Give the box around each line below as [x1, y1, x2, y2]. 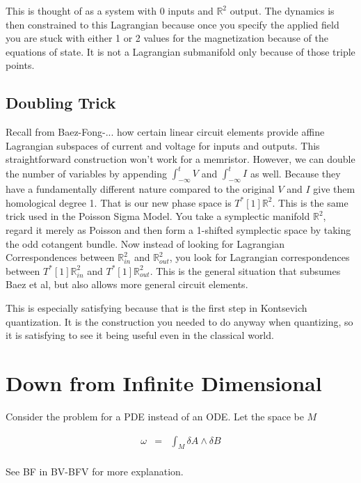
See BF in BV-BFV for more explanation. [6, 464, 184, 479]
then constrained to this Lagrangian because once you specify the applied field [6, 17, 339, 31]
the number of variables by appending [6, 166, 167, 180]
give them [313, 182, 355, 196]
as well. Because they [250, 166, 341, 180]
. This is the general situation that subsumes [150, 263, 341, 278]
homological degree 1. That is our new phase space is [6, 195, 232, 209]
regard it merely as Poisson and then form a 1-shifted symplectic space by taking [6, 223, 351, 237]
